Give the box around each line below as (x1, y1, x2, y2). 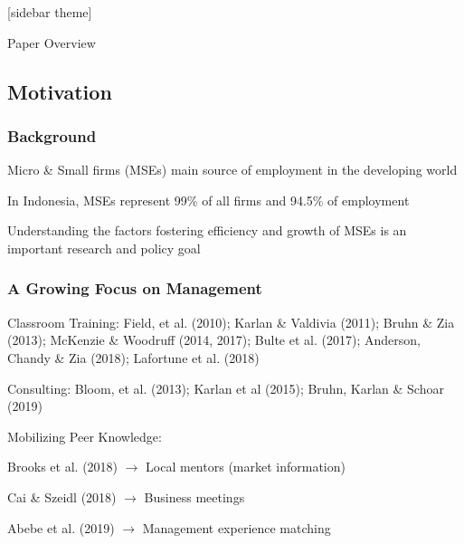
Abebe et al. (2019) (7, 518, 115, 537)
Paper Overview (7, 33, 96, 52)
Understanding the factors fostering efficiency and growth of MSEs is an (7, 221, 407, 240)
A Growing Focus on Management (7, 277, 262, 300)
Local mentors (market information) (146, 457, 346, 476)
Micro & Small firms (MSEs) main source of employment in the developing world (7, 160, 458, 179)
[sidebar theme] (7, 3, 92, 21)
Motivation (7, 77, 112, 105)
